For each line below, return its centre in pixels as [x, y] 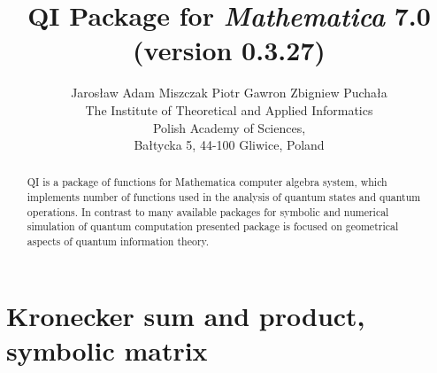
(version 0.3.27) [229, 50]
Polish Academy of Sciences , [229, 127]
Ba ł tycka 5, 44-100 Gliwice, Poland [229, 145]
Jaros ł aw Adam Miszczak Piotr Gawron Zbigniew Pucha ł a [229, 93]
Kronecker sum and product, [186, 315]
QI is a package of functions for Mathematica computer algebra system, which [207, 182]
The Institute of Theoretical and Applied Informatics [229, 109]
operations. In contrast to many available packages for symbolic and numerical [208, 211]
